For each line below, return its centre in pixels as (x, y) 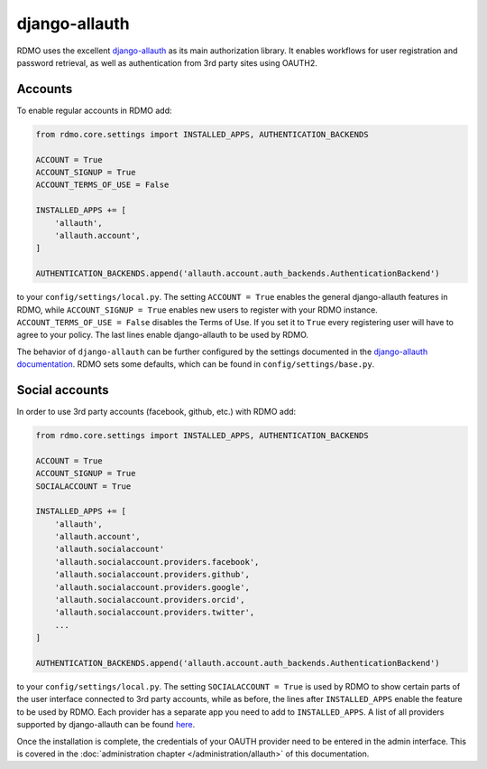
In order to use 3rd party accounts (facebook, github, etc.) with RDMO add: (156, 411)
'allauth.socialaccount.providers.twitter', (155, 613)
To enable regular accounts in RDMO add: (94, 110)
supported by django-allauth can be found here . (106, 725)
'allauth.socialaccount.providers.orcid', (150, 600)
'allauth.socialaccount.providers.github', (152, 575)
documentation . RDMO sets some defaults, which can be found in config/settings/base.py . (196, 364)
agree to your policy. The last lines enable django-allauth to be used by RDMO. (163, 335)
